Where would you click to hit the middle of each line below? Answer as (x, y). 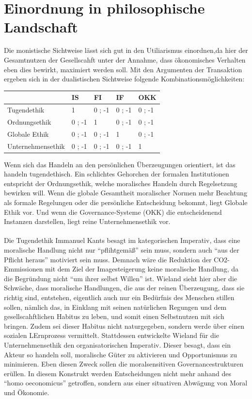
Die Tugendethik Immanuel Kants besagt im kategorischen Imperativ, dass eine (122, 240)
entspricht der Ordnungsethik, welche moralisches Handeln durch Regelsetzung (121, 183)
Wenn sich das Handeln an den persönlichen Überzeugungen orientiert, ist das (120, 164)
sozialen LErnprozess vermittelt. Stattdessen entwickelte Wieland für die (111, 335)
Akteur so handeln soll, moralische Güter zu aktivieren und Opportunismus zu (120, 354)
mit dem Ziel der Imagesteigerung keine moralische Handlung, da (142, 269)
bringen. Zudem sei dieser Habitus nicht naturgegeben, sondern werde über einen (124, 326)
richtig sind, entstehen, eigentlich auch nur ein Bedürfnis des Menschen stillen (119, 297)
